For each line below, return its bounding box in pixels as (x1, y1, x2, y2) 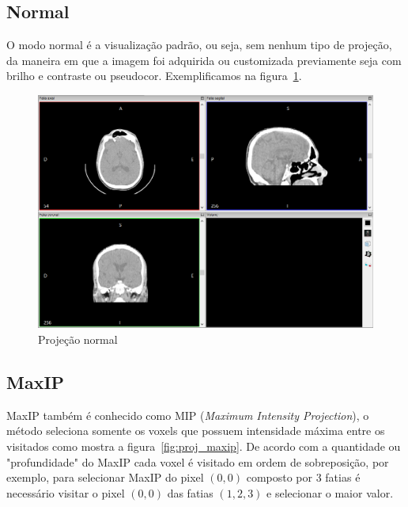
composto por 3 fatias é (246, 469, 361, 486)
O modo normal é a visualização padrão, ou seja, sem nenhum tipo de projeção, (6, 36, 392, 53)
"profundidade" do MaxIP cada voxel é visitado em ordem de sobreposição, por (6, 453, 389, 470)
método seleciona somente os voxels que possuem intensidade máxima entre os (6, 422, 385, 439)
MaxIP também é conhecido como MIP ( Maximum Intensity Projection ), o (6, 406, 369, 423)
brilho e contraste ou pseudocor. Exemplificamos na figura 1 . (6, 67, 302, 84)
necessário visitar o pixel (6, 484, 125, 501)
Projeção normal (38, 330, 118, 347)
